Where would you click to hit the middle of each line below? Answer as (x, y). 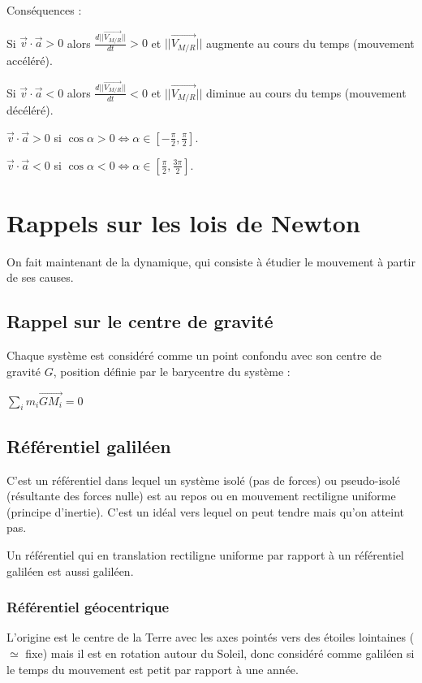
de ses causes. (40, 277)
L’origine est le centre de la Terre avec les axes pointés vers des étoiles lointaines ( (211, 637)
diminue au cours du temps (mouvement (306, 92)
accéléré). (30, 60)
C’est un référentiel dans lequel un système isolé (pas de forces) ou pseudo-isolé (203, 480)
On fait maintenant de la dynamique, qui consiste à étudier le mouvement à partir (211, 261)
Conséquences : (44, 10)
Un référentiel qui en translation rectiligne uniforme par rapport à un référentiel (205, 555)
